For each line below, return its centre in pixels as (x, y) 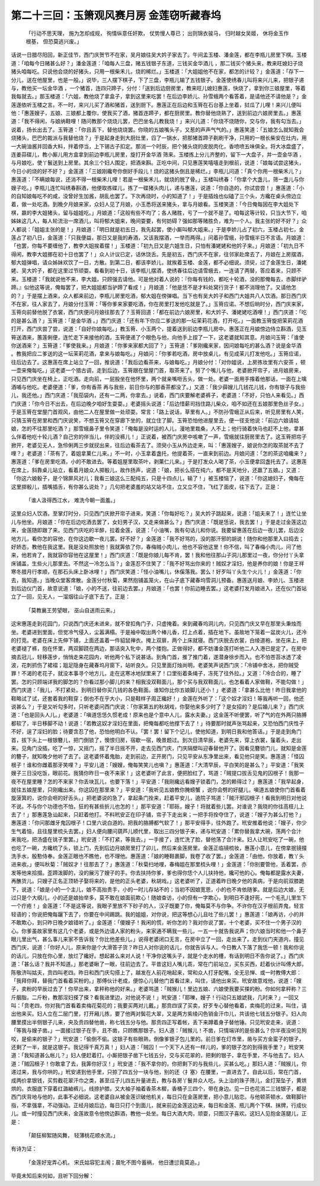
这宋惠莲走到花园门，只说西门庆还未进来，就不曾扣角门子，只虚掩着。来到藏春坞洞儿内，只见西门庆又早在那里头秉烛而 (156, 624)
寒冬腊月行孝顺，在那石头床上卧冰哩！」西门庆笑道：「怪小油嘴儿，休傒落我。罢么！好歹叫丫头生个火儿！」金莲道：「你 (156, 572)
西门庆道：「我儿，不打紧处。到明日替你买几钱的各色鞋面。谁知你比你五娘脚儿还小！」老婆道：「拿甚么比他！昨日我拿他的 (159, 690)
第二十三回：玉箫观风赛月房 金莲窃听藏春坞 (116, 15)
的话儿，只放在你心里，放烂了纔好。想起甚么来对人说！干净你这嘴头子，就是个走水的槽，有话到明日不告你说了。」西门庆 (158, 956)
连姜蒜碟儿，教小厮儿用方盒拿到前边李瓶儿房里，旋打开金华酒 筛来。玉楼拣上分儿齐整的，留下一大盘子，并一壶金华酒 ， (158, 155)
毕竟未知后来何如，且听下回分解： (52, 1176)
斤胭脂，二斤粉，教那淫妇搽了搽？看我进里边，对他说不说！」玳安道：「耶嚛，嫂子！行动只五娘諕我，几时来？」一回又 (155, 997)
